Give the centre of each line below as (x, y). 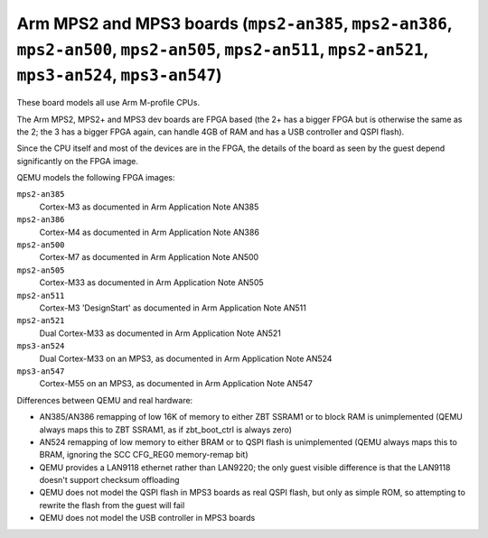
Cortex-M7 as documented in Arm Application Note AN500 (149, 257)
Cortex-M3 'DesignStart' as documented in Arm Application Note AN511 (173, 308)
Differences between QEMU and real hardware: (105, 400)
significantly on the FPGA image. (78, 161)
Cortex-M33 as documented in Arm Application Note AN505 (151, 283)
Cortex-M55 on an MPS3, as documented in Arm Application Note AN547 (176, 384)
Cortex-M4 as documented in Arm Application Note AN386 (149, 232)
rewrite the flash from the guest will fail (112, 505)
